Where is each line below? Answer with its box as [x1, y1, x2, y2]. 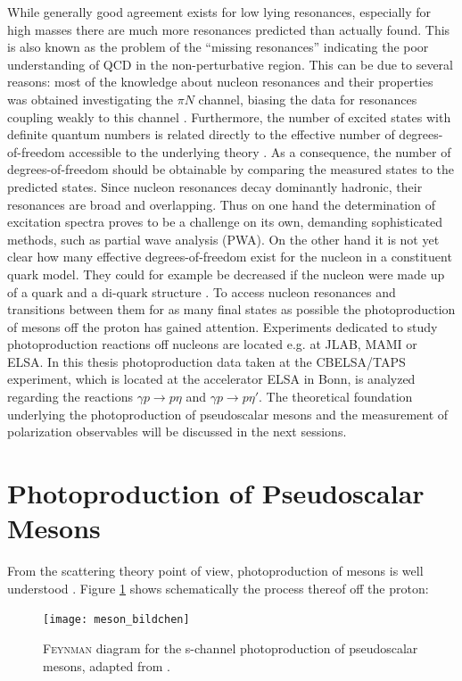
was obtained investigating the [7, 89, 174, 108]
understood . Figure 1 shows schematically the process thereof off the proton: [7, 578, 429, 597]
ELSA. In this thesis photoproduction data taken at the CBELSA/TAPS [7, 352, 406, 370]
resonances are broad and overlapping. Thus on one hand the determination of [7, 195, 435, 213]
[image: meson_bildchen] [43, 613, 190, 627]
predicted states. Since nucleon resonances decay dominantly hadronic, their [7, 177, 423, 195]
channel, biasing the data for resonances [198, 89, 417, 108]
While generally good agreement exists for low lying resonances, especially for [7, 3, 432, 21]
